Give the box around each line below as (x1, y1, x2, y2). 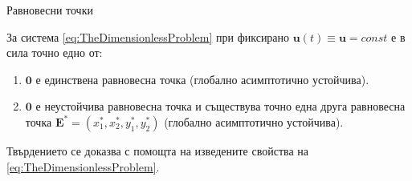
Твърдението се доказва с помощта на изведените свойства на (6, 142, 309, 159)
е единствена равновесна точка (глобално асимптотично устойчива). (35, 70, 369, 87)
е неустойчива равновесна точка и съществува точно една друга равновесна (35, 98, 406, 115)
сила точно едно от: (6, 44, 103, 61)
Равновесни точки (6, 2, 93, 18)
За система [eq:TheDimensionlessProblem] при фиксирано (6, 28, 290, 45)
